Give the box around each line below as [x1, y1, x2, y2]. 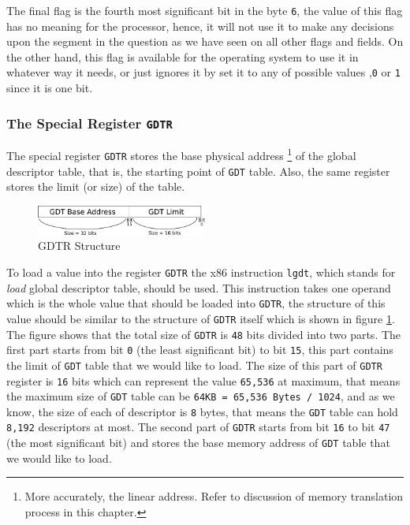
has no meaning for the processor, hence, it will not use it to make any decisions [6, 17, 394, 34]
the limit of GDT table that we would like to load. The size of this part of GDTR [6, 356, 382, 373]
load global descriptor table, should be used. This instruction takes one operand [6, 279, 391, 296]
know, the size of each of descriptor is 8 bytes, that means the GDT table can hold [6, 403, 398, 419]
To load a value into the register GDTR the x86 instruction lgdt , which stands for [6, 263, 396, 280]
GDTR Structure [38, 237, 121, 254]
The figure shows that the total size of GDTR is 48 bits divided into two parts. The [6, 326, 401, 342]
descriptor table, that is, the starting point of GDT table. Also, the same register [6, 162, 390, 179]
